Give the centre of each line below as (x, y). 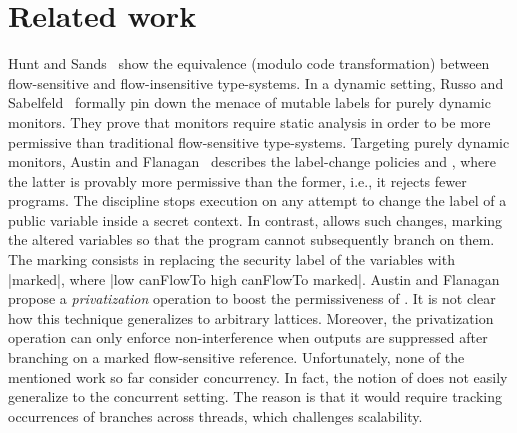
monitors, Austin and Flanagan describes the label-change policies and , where (252, 161)
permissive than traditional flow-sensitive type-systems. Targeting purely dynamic (259, 141)
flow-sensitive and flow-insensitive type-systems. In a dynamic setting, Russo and (256, 82)
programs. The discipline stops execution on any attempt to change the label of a (257, 200)
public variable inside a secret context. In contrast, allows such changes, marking (255, 219)
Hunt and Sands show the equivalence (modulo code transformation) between (249, 63)
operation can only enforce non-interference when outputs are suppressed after (248, 337)
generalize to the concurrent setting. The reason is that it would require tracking (255, 396)
